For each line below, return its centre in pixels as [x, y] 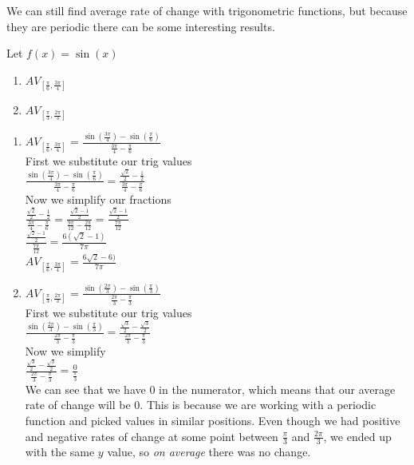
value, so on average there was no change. [209, 452]
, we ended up [357, 436]
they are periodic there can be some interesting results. [141, 26]
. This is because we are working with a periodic [258, 405]
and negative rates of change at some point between [152, 436]
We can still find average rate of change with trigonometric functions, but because [207, 10]
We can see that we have [85, 389]
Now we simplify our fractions [98, 199]
